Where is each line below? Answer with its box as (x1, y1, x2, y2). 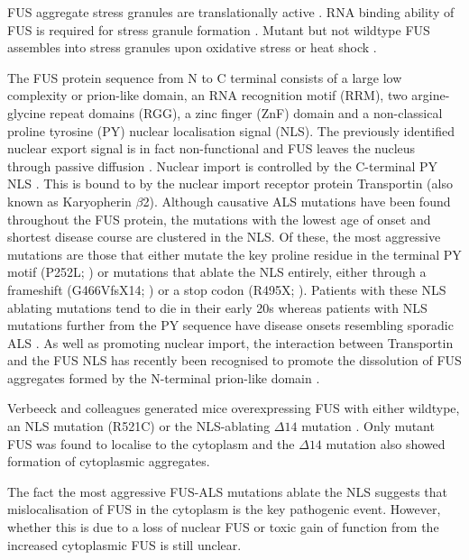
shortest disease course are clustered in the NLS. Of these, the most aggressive (7, 227, 441, 246)
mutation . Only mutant (301, 417, 435, 436)
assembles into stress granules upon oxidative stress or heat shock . (7, 38, 377, 57)
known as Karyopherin (7, 191, 132, 210)
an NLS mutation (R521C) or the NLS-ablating (7, 417, 271, 436)
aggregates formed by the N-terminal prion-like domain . (7, 368, 320, 387)
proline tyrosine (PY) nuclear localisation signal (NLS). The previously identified (7, 121, 455, 140)
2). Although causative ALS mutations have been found (143, 191, 451, 210)
